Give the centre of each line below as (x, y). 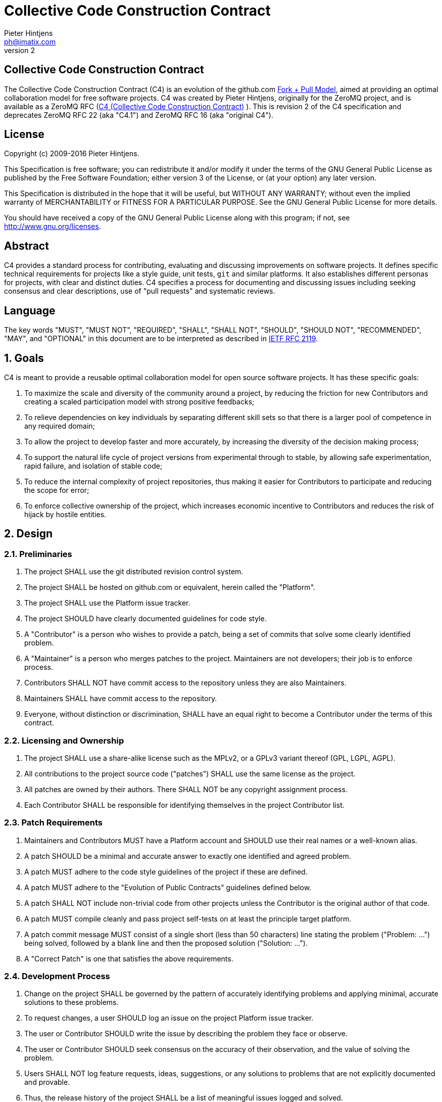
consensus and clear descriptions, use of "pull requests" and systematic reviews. (140, 291)
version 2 (19, 50)
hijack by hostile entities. (65, 514)
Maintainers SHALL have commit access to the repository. (121, 699)
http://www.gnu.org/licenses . (53, 226)
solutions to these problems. (71, 1002)
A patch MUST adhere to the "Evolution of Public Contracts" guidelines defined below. (168, 887)
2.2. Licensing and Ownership (64, 740)
